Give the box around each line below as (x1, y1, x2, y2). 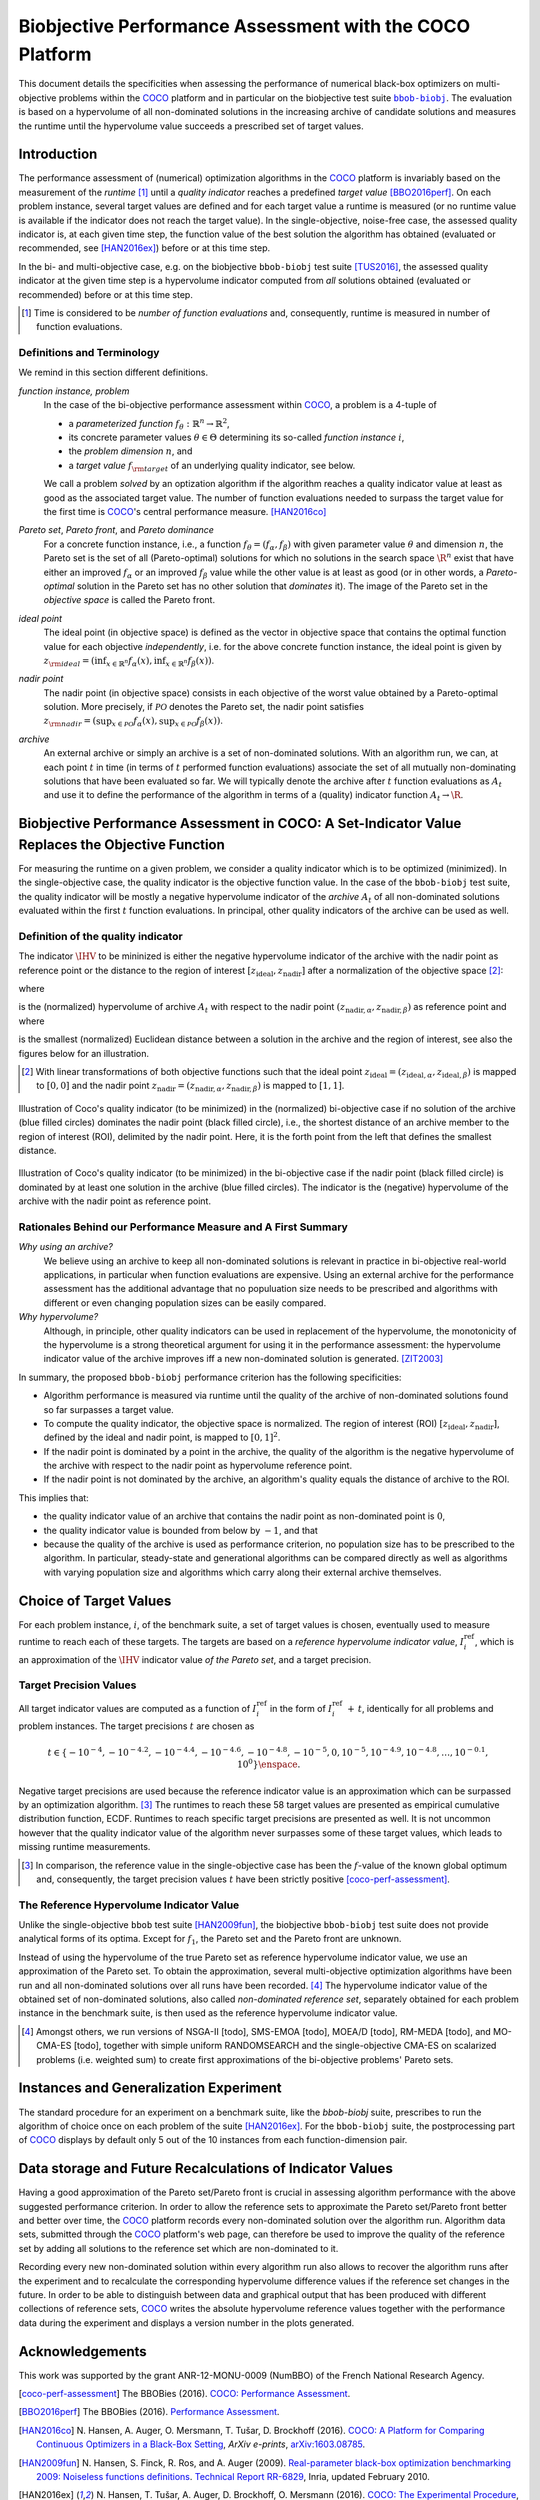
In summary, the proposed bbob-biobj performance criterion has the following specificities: (18, 1371, 402, 1383)
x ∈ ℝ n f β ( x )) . (165, 654, 215, 669)
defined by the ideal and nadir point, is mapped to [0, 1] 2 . (43, 1430, 281, 1444)
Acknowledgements (18, 2343, 147, 2360)
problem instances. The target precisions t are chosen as (18, 1720, 255, 1732)
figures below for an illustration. (18, 1047, 150, 1059)
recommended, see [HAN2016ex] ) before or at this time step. (18, 242, 271, 254)
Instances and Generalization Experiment (18, 2080, 282, 2097)
